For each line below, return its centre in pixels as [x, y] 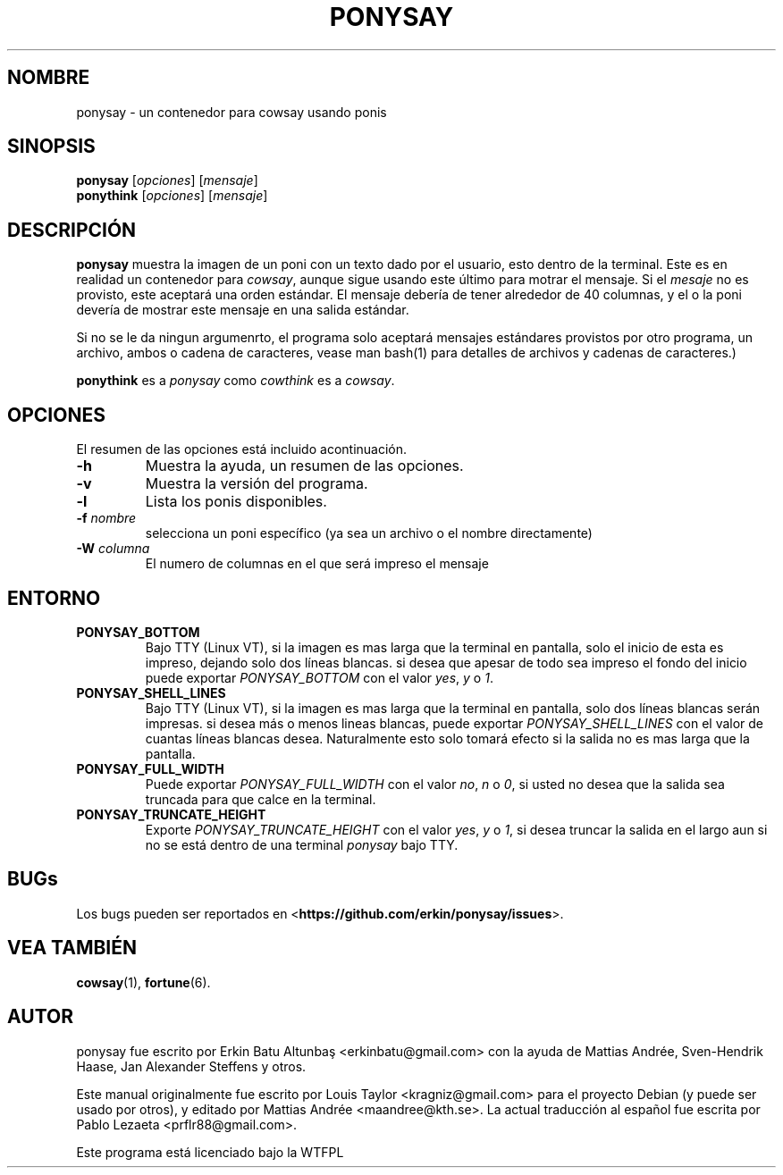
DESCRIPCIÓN [72, 230]
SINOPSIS [51, 147]
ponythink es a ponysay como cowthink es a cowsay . [236, 381]
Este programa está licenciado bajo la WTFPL [210, 1152]
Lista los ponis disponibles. [236, 502]
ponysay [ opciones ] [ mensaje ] [167, 180]
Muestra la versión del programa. [257, 484]
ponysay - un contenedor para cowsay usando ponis [232, 112]
